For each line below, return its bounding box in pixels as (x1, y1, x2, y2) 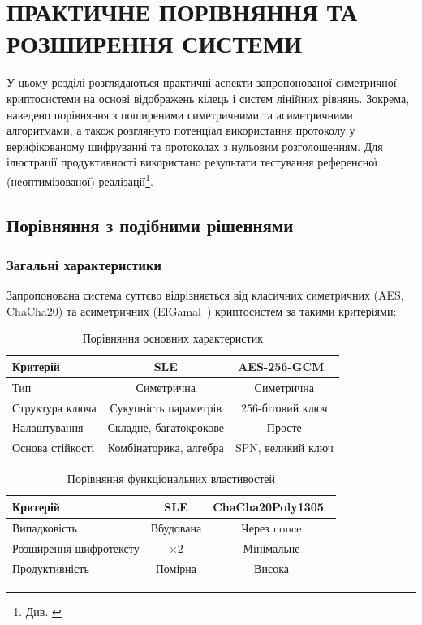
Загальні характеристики (6, 254, 161, 274)
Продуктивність (12, 559, 89, 576)
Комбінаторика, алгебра (107, 439, 224, 456)
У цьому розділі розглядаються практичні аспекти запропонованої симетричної (6, 74, 397, 91)
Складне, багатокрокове (107, 419, 224, 436)
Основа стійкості (12, 439, 95, 456)
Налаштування (12, 419, 84, 436)
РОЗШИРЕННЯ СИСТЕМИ (6, 27, 303, 60)
